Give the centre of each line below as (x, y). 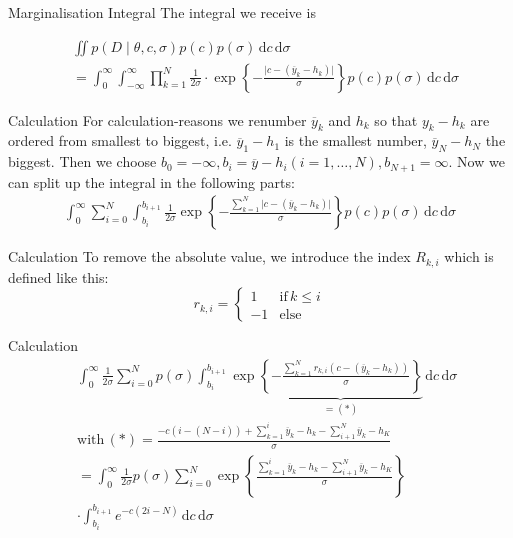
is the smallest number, (355, 140)
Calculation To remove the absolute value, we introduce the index (209, 256)
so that (396, 119)
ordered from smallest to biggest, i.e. (120, 140)
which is (469, 256)
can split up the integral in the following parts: (151, 181)
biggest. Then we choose (82, 161)
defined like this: (58, 276)
